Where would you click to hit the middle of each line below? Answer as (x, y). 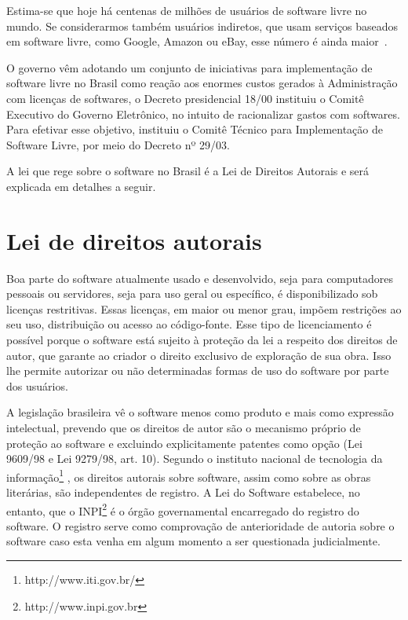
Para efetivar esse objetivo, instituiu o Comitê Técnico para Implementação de (195, 129)
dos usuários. (37, 385)
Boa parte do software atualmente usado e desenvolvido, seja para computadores (200, 278)
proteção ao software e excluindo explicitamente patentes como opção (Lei (184, 443)
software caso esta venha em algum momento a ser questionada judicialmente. (193, 541)
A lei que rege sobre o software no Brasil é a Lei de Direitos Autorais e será (188, 171)
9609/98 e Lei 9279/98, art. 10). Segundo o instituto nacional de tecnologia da (195, 459)
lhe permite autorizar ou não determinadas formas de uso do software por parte (198, 371)
